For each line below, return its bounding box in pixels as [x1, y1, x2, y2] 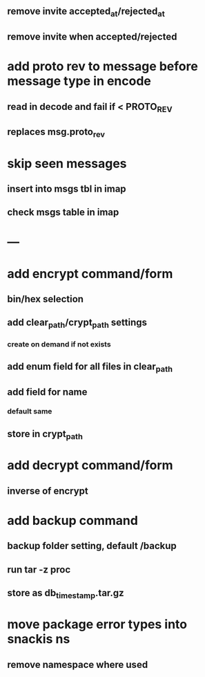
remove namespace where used [7, 658, 148, 670]
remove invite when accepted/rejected [7, 30, 177, 42]
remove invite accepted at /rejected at [7, 6, 166, 19]
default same [7, 407, 52, 416]
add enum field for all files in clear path [7, 360, 173, 374]
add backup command [7, 512, 138, 528]
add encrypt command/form [7, 266, 173, 281]
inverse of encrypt [7, 485, 88, 497]
